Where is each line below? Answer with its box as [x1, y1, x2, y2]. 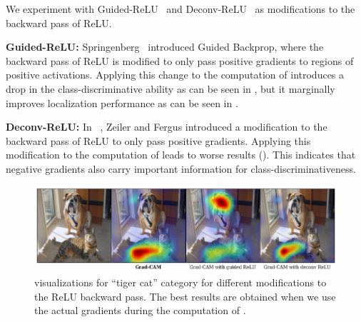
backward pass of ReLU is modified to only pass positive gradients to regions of [6, 53, 354, 68]
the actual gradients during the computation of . [34, 303, 246, 318]
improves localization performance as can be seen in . [6, 95, 238, 110]
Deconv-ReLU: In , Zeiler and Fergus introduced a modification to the [6, 119, 327, 134]
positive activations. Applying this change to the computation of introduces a [6, 67, 345, 82]
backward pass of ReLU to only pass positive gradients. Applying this [6, 133, 311, 148]
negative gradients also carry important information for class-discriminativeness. [6, 161, 356, 176]
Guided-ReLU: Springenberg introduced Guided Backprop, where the [6, 39, 324, 54]
